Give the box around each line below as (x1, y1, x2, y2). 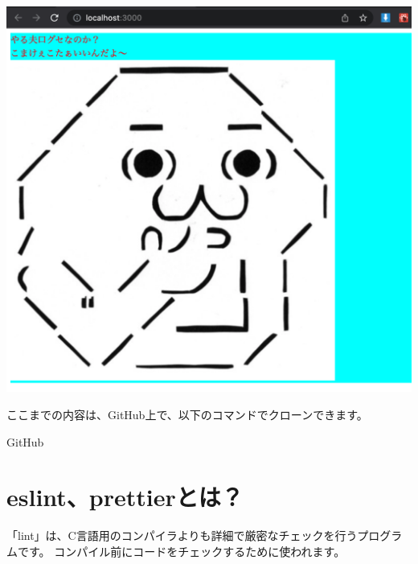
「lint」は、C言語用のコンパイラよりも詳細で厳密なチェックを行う (6, 527, 358, 544)
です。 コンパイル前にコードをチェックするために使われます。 (17, 542, 346, 559)
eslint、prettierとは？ (6, 480, 244, 513)
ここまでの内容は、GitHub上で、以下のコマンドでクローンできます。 (6, 406, 368, 422)
